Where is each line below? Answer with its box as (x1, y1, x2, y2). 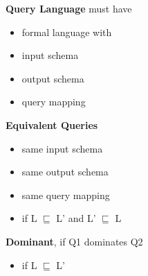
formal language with (21, 24, 112, 39)
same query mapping (21, 187, 110, 202)
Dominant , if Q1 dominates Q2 (6, 234, 143, 248)
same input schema (21, 141, 103, 155)
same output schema (21, 164, 109, 179)
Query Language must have (6, 1, 132, 15)
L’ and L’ (56, 211, 96, 225)
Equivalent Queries (6, 117, 98, 132)
